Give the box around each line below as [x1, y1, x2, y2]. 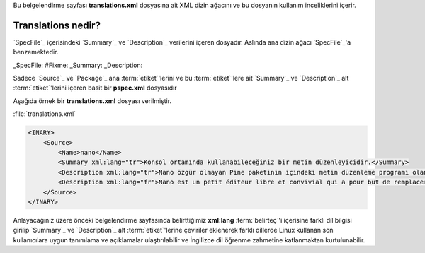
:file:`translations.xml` [13, 110, 76, 118]
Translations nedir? [13, 19, 101, 31]
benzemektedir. [13, 48, 59, 57]
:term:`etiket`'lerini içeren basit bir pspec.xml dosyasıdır [13, 83, 177, 92]
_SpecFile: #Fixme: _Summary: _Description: [13, 61, 143, 69]
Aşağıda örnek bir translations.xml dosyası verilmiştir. [13, 96, 172, 105]
